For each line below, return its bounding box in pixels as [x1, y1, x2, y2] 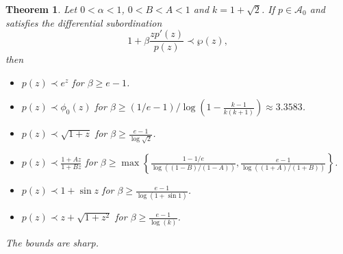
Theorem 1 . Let [5, 2, 77, 16]
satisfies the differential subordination [5, 15, 162, 29]
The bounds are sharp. [5, 235, 99, 249]
